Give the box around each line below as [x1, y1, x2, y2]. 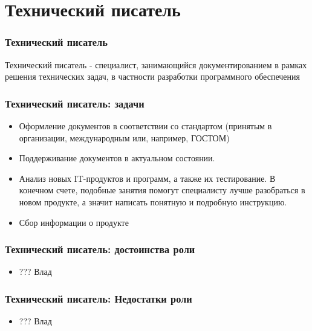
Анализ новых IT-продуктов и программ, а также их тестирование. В [19, 172, 276, 184]
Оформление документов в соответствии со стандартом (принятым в [19, 120, 272, 132]
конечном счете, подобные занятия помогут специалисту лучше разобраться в [19, 184, 305, 196]
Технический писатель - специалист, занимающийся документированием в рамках [5, 58, 307, 71]
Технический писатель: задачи [5, 95, 145, 111]
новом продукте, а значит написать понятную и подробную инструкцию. [19, 195, 287, 208]
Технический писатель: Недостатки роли [5, 291, 192, 306]
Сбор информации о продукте [19, 216, 129, 228]
